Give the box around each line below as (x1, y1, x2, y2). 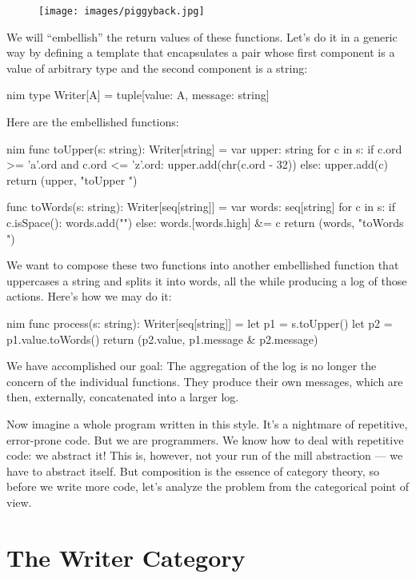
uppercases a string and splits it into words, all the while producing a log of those (6, 272, 407, 289)
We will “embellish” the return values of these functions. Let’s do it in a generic (6, 28, 398, 45)
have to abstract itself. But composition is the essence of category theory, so (6, 462, 379, 479)
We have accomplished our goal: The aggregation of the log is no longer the (6, 357, 377, 374)
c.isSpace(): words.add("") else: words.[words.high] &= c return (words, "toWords (6, 214, 404, 230)
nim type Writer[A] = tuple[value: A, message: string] (6, 86, 270, 103)
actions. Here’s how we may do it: (6, 288, 172, 305)
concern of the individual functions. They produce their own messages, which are (6, 373, 403, 389)
